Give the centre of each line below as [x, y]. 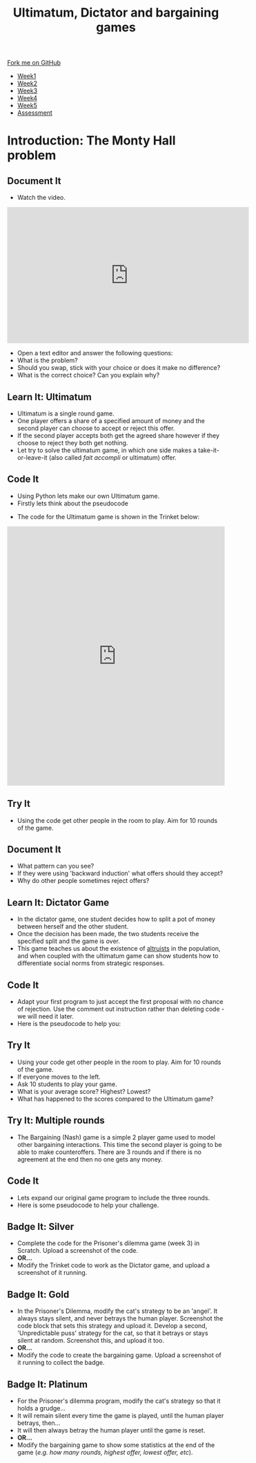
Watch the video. [41, 198]
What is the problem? [47, 360]
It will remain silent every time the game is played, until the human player [120, 1415]
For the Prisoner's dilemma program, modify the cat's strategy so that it [119, 1401]
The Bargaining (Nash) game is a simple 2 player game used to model [116, 1137]
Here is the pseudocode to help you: [69, 1024]
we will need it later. [45, 1016]
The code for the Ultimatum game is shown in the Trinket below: [108, 516]
